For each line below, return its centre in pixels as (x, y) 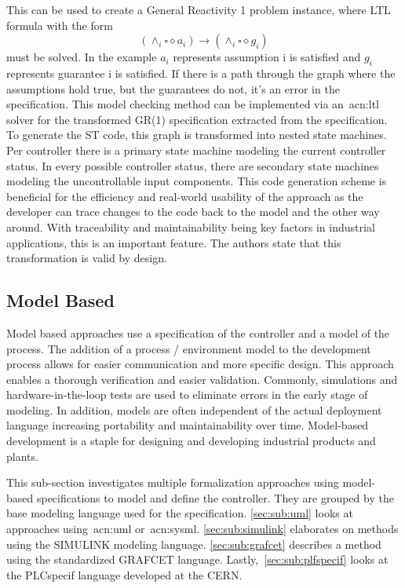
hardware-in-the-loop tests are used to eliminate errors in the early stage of (187, 394)
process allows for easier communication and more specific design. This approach (200, 364)
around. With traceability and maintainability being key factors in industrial (191, 226)
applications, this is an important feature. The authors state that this (174, 242)
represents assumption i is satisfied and (267, 57)
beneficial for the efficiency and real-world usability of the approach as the (185, 196)
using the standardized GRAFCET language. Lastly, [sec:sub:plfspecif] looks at (197, 559)
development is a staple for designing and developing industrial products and (191, 441)
